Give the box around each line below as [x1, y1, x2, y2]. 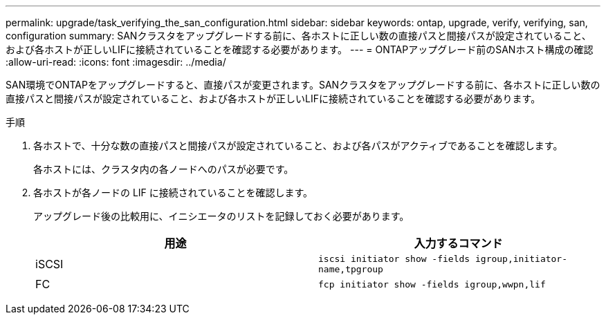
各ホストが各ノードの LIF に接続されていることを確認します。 [33, 187, 313, 198]
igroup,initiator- [475, 254, 568, 264]
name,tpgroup [318, 264, 383, 274]
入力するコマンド [414, 236, 503, 250]
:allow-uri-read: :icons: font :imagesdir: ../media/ [6, 56, 226, 68]
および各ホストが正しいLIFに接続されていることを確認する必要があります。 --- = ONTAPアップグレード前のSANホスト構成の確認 [6, 44, 594, 55]
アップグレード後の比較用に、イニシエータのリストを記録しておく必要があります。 [33, 210, 410, 222]
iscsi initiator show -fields [318, 254, 470, 264]
